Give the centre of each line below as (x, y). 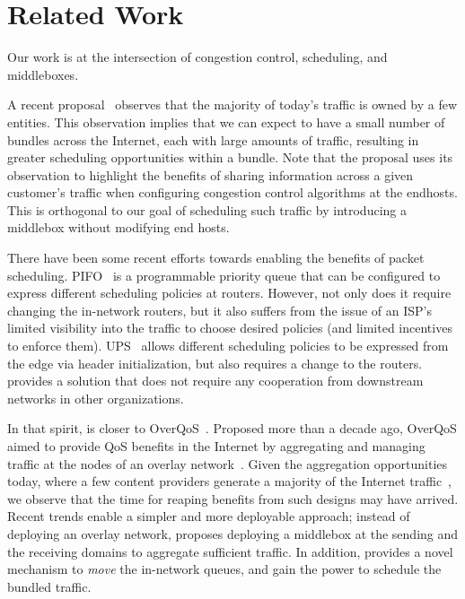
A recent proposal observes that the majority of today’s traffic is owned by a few (232, 104)
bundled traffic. (49, 586)
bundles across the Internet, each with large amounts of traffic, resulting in (213, 139)
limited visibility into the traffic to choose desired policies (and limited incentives (230, 328)
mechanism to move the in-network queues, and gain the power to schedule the (224, 569)
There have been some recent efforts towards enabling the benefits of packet (216, 258)
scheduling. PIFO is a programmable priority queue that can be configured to (224, 275)
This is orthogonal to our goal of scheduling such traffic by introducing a (207, 209)
